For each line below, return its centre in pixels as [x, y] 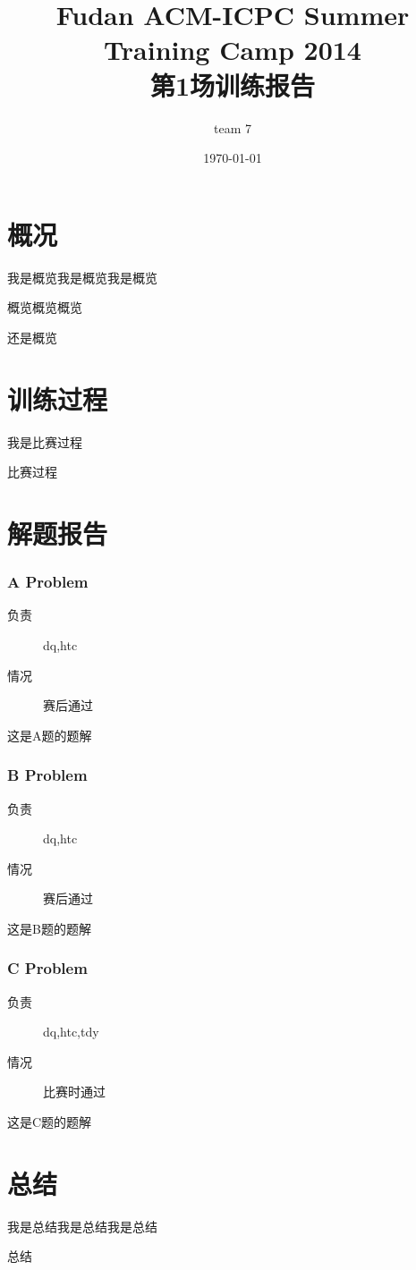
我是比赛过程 [45, 441]
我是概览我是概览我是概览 [82, 277]
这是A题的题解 [50, 735]
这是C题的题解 [50, 1122]
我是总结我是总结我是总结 [82, 1226]
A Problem [48, 582]
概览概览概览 [45, 307]
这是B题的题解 [49, 928]
